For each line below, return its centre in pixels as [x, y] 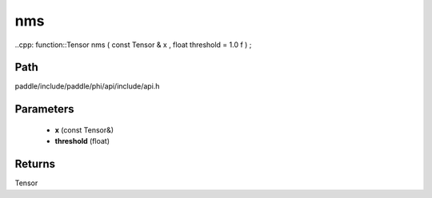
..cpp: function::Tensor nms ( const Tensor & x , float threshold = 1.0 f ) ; [133, 45]
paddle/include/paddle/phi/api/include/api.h [87, 86]
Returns [35, 164]
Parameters [44, 109]
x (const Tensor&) [84, 130]
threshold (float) [82, 141]
